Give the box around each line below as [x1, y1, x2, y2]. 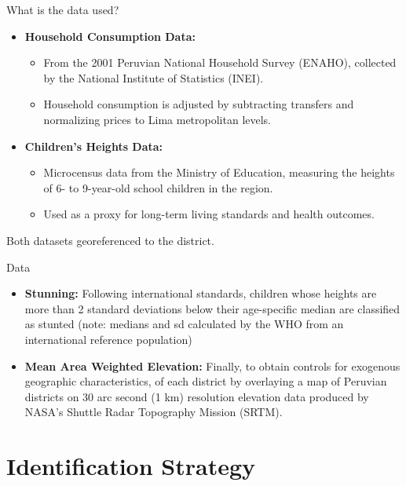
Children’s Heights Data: [24, 137, 163, 154]
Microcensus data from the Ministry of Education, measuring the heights [43, 164, 395, 181]
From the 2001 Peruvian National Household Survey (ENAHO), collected [43, 54, 397, 71]
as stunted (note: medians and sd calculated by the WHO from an [24, 316, 344, 332]
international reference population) [24, 331, 192, 347]
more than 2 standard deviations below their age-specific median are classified [24, 300, 401, 316]
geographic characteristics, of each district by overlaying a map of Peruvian [24, 373, 387, 389]
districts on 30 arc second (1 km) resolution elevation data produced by [24, 388, 369, 404]
